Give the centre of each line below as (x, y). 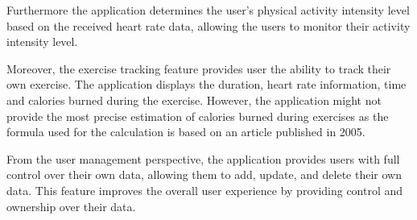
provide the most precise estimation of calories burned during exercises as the (198, 116)
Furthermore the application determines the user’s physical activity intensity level (208, 10)
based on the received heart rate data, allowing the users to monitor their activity (208, 25)
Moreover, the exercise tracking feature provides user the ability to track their (199, 68)
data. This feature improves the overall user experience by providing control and (205, 190)
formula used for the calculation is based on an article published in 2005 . (186, 132)
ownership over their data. (71, 206)
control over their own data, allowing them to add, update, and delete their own (204, 174)
